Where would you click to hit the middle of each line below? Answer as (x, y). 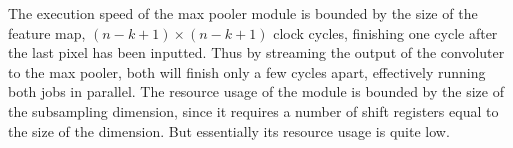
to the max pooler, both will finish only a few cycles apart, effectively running (247, 71)
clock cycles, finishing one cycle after (385, 32)
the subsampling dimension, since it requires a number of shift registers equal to (253, 110)
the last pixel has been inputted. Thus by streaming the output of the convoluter (256, 52)
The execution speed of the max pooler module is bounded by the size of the (243, 13)
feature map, (47, 32)
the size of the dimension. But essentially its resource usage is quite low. (229, 130)
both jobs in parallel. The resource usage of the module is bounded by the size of (256, 91)
